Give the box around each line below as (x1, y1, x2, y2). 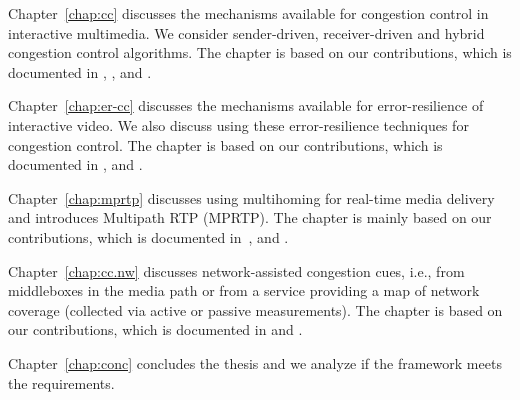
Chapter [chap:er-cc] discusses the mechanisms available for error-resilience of (8, 95, 484, 116)
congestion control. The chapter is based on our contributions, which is (8, 134, 443, 155)
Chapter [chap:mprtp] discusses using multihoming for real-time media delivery (8, 187, 495, 208)
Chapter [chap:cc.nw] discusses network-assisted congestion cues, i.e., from (8, 260, 465, 281)
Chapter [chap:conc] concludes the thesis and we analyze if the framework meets (8, 352, 502, 373)
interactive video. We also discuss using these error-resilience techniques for (8, 114, 469, 135)
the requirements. (8, 372, 115, 393)
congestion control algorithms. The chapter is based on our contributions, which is (8, 42, 512, 63)
